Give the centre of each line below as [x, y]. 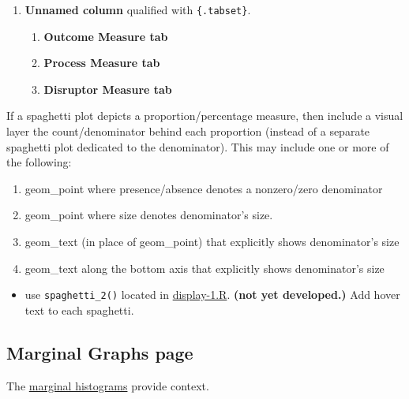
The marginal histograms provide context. [108, 385]
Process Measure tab [102, 63]
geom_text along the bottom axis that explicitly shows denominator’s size [204, 268]
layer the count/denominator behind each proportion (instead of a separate [188, 131]
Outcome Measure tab [106, 36]
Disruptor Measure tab [108, 89]
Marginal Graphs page [100, 352]
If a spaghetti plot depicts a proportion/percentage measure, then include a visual [205, 116]
